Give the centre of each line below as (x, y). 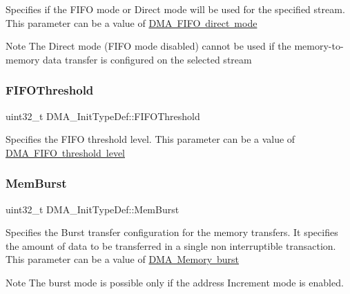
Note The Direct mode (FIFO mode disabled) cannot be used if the (148, 46)
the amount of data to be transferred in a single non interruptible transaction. (171, 245)
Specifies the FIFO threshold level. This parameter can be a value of (150, 139)
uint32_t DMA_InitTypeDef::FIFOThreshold (103, 116)
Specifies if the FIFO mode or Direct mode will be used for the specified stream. (175, 9)
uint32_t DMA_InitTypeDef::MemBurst (93, 209)
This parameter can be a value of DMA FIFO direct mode (132, 22)
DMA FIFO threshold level (65, 152)
